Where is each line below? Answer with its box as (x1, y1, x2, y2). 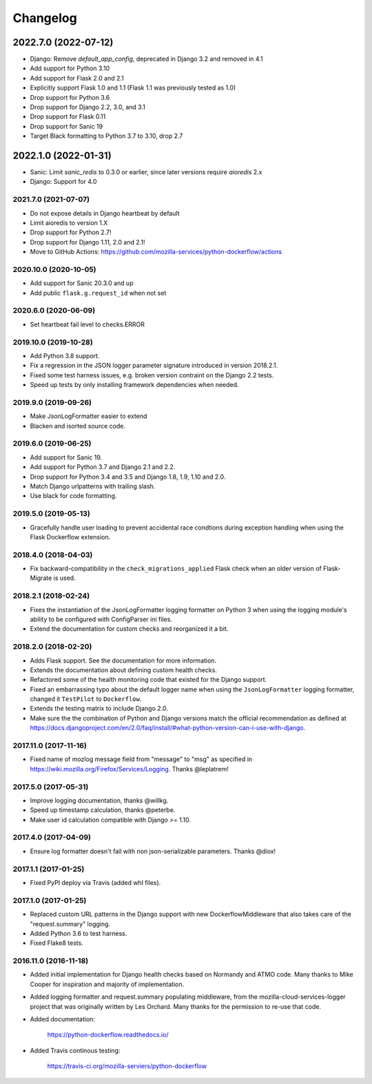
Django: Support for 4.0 (30, 178, 97, 186)
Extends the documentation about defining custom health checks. (30, 665, 217, 674)
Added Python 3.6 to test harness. (30, 929, 127, 937)
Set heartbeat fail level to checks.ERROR (30, 320, 145, 329)
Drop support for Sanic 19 (30, 122, 103, 130)
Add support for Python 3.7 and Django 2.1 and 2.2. (30, 463, 176, 471)
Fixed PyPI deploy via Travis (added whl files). (30, 879, 161, 886)
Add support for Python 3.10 (30, 64, 110, 72)
